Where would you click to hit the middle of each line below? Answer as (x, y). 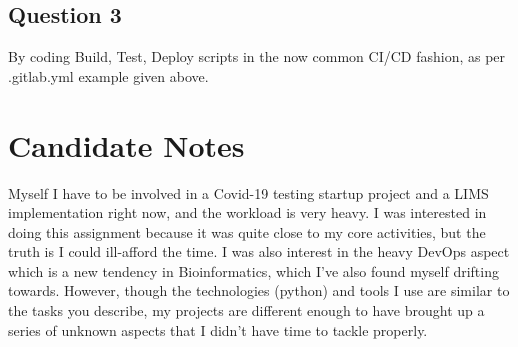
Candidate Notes (126, 144)
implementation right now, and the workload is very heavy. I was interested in (247, 212)
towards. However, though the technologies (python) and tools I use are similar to (259, 290)
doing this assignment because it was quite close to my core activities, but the (247, 231)
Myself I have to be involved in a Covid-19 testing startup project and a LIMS (248, 192)
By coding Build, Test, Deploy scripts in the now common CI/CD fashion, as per (257, 56)
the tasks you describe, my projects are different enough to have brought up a (246, 310)
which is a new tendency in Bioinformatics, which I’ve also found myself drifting (253, 270)
